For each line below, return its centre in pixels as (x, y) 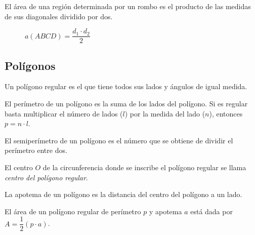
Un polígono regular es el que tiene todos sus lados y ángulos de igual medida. (126, 86)
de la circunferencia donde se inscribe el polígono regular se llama (144, 167)
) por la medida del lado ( (165, 113)
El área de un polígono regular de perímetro (73, 211)
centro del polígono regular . (46, 177)
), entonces (226, 113)
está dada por (211, 211)
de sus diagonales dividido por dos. (59, 16)
